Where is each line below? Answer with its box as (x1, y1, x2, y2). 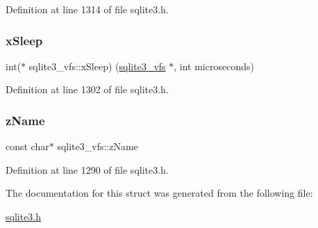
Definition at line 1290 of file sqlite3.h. (6, 162, 169, 177)
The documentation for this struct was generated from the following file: (6, 186, 313, 200)
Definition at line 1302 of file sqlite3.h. (6, 82, 169, 97)
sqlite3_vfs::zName (57, 139, 138, 154)
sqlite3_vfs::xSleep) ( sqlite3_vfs (28, 58, 166, 73)
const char (6, 139, 49, 154)
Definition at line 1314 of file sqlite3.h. (6, 2, 169, 16)
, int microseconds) (174, 58, 254, 73)
